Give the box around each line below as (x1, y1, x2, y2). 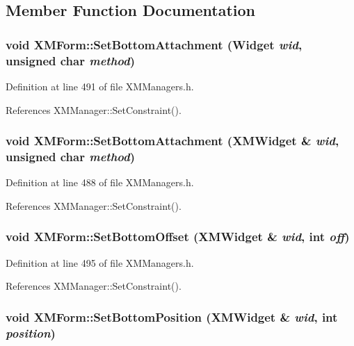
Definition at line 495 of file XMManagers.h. (6, 255, 194, 270)
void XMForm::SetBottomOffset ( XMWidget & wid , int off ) (6, 228, 350, 245)
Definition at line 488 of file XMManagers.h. (6, 175, 194, 190)
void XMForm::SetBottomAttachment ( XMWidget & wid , (6, 132, 339, 149)
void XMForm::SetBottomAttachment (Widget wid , (6, 35, 303, 53)
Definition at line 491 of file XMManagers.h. (6, 79, 194, 93)
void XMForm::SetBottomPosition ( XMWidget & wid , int (6, 308, 338, 325)
